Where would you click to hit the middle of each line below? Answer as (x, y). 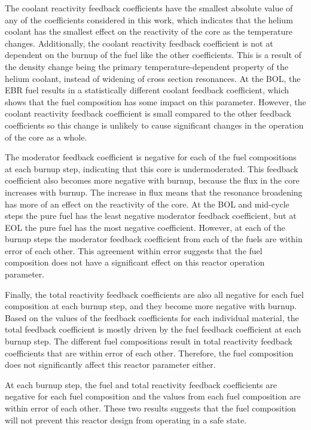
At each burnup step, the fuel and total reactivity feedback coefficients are (141, 384)
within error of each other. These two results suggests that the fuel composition (150, 408)
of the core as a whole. (46, 137)
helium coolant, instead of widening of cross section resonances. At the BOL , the (153, 78)
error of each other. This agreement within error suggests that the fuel (134, 250)
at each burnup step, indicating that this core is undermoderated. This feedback (152, 168)
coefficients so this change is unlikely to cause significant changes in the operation (154, 125)
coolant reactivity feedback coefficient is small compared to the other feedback (148, 113)
